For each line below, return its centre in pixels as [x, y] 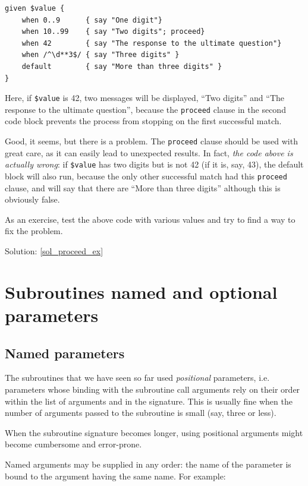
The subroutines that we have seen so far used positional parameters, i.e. [137, 378]
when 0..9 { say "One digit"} [92, 20]
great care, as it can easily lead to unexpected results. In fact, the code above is [149, 152]
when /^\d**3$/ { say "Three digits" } [100, 55]
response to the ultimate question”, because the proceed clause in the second [145, 109]
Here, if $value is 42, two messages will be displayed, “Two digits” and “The [144, 98]
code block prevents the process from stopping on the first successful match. [143, 121]
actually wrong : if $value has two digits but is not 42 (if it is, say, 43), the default [154, 164]
